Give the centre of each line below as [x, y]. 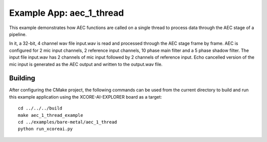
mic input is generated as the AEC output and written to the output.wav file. [86, 64]
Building [22, 78]
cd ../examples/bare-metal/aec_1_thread [67, 122]
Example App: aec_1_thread [67, 13]
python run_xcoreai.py [45, 129]
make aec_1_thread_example [51, 115]
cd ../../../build [40, 108]
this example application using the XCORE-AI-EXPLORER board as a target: [86, 97]
